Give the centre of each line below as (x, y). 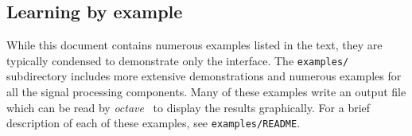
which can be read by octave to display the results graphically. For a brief (189, 107)
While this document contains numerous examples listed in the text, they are (194, 45)
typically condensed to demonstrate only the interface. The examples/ (178, 60)
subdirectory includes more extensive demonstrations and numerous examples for (204, 76)
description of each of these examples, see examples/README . (154, 123)
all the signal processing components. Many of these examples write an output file (206, 92)
